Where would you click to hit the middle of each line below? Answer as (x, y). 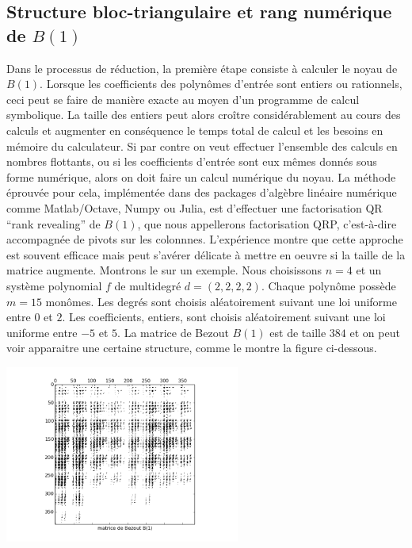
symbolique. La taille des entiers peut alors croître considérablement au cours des (204, 115)
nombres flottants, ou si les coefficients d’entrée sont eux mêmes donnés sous (192, 161)
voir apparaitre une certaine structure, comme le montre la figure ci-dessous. (192, 348)
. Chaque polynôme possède (328, 285)
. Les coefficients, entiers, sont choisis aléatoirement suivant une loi (224, 317)
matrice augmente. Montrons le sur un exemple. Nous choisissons (164, 270)
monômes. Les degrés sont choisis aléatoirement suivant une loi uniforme (221, 301)
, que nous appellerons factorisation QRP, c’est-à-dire (267, 223)
